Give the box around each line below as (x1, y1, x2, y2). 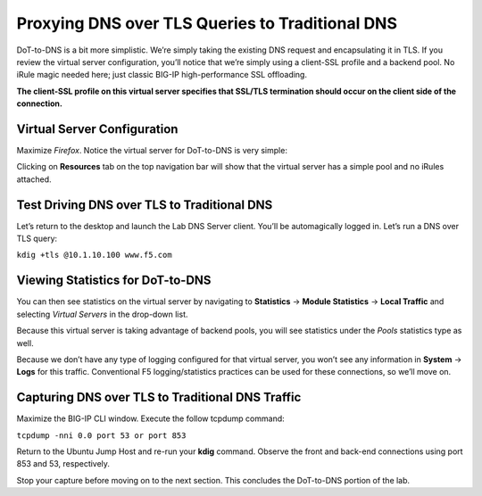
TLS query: (16, 233, 58, 244)
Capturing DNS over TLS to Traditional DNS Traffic (16, 390, 302, 405)
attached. (16, 174, 52, 185)
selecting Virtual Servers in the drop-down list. (16, 309, 188, 319)
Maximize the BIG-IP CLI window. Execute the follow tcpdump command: (16, 413, 285, 424)
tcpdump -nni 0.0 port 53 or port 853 (16, 430, 187, 441)
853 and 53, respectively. (16, 459, 111, 469)
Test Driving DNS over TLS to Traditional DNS (16, 197, 273, 212)
